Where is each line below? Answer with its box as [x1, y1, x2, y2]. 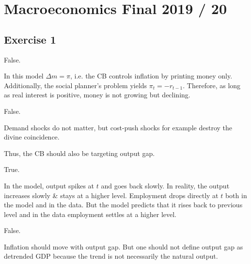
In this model [4, 71, 44, 81]
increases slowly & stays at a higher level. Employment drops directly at [4, 190, 219, 200]
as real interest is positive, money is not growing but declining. [4, 90, 190, 100]
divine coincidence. [4, 132, 60, 142]
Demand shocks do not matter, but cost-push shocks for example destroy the [4, 122, 232, 132]
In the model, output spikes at [4, 180, 94, 190]
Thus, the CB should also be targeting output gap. [4, 148, 155, 158]
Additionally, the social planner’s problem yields [4, 80, 147, 90]
